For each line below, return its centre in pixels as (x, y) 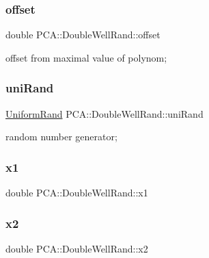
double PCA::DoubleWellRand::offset (83, 35)
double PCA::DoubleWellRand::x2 (77, 248)
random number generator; (61, 137)
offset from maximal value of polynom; (86, 57)
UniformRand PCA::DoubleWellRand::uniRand (104, 113)
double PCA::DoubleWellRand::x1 (77, 193)
